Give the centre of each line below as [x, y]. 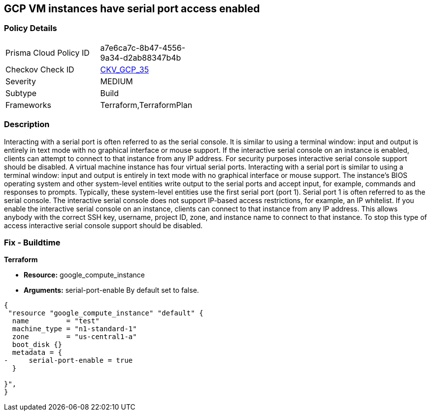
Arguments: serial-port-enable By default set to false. [111, 290]
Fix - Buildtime [32, 242]
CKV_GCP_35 [125, 69]
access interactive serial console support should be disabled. [103, 225]
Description [27, 124]
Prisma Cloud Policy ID [48, 52]
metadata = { [37, 353]
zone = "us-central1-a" [74, 337]
